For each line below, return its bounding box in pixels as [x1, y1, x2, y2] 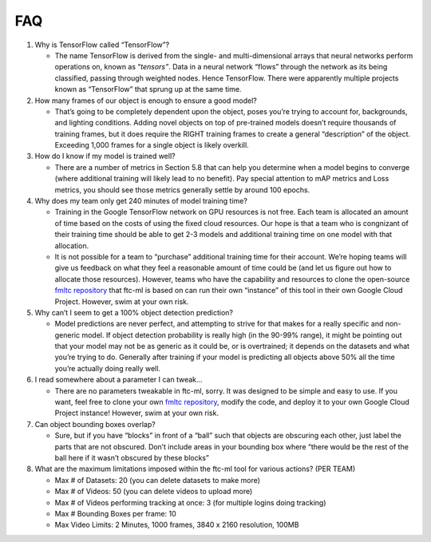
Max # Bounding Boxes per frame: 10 [54, 508, 176, 518]
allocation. [54, 240, 89, 251]
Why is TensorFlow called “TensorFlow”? [34, 40, 170, 49]
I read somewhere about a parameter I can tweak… [34, 375, 203, 385]
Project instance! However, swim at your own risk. [54, 408, 219, 418]
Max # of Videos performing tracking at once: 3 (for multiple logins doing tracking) [54, 497, 326, 507]
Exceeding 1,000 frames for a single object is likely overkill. [54, 140, 249, 150]
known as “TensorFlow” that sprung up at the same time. [54, 85, 242, 94]
